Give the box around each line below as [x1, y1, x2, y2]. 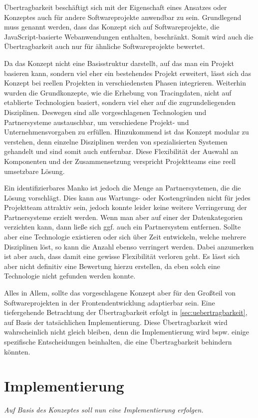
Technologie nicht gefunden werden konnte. [4, 270, 136, 281]
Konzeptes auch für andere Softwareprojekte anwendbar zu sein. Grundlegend [4, 11, 242, 22]
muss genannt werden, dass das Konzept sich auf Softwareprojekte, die [4, 21, 220, 32]
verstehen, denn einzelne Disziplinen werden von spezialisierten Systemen [4, 136, 228, 146]
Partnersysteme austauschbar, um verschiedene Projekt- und [4, 116, 189, 127]
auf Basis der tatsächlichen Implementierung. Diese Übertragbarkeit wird [4, 316, 228, 327]
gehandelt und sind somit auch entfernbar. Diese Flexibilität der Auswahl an [4, 146, 239, 156]
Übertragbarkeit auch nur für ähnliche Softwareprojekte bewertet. [4, 41, 205, 51]
